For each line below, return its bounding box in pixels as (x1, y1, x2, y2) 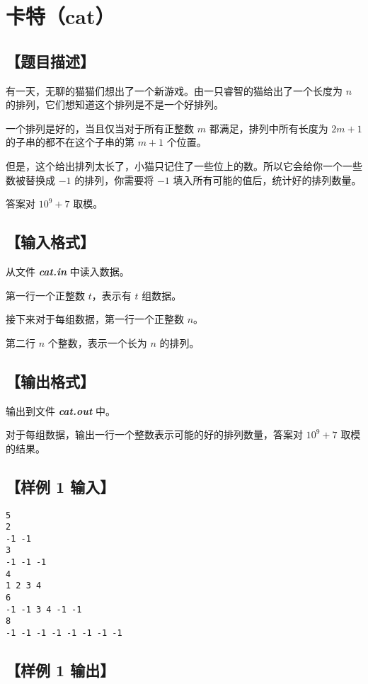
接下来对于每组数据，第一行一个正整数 (6, 312, 184, 326)
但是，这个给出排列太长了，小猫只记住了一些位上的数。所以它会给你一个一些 (6, 158, 362, 173)
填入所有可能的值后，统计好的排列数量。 (173, 172, 362, 187)
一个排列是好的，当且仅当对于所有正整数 (6, 120, 194, 135)
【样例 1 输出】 (6, 659, 115, 681)
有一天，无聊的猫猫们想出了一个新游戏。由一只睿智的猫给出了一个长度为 (6, 83, 343, 98)
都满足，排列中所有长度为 (209, 120, 328, 135)
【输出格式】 (6, 370, 95, 392)
